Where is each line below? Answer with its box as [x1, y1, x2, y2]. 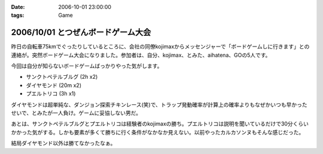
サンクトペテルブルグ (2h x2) [26, 73, 98, 81]
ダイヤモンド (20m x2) [26, 81, 82, 89]
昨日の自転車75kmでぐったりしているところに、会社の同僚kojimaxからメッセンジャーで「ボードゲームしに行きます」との [11, 43, 310, 50]
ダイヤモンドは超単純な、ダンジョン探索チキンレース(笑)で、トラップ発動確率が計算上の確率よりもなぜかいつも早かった [11, 101, 307, 108]
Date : [11, 4, 25, 10]
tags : [11, 12, 25, 19]
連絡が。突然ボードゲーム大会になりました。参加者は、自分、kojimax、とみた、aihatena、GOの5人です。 [11, 51, 271, 58]
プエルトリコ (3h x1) [26, 90, 76, 97]
